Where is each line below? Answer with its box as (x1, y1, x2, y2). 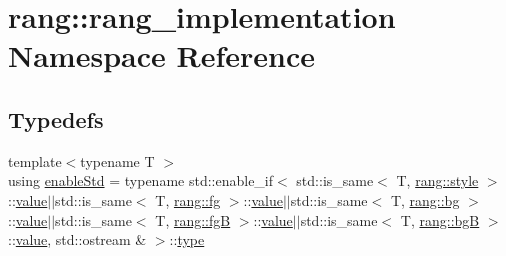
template (8, 150, 62, 171)
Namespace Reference (8, 35, 315, 76)
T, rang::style (396, 170, 479, 191)
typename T (80, 150, 155, 171)
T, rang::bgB (400, 209, 480, 230)
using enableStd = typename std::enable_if (8, 170, 274, 191)
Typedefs (8, 103, 104, 134)
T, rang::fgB (155, 209, 231, 230)
